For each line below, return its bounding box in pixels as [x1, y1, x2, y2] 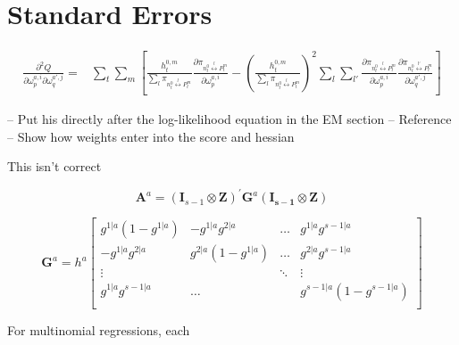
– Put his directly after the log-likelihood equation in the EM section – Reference [7, 110, 452, 128]
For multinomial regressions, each [7, 320, 190, 339]
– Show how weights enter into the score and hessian [7, 127, 295, 145]
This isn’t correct [7, 157, 102, 176]
